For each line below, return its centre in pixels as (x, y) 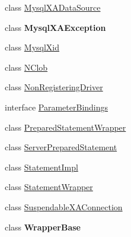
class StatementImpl (41, 167)
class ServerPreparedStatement (61, 147)
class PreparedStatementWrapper (65, 127)
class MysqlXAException (55, 27)
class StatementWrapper (49, 187)
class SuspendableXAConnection (64, 206)
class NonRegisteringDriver (54, 87)
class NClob (26, 67)
